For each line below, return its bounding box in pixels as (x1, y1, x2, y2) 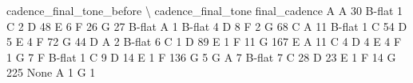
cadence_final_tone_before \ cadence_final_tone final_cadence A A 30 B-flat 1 (6, 2, 403, 18)
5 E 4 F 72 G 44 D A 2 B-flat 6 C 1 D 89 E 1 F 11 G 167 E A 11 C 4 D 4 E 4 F (6, 33, 402, 50)
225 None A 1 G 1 (6, 64, 96, 81)
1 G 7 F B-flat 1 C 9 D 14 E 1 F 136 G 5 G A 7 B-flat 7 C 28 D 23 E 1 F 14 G (6, 48, 396, 65)
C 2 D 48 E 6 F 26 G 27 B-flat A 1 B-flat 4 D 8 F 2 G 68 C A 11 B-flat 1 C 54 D (6, 17, 407, 34)
